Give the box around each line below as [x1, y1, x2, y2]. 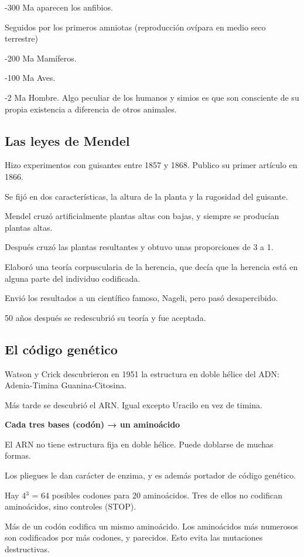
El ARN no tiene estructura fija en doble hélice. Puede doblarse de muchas [5, 438, 274, 450]
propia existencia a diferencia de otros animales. [5, 102, 177, 115]
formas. [5, 449, 31, 462]
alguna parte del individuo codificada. [5, 272, 141, 284]
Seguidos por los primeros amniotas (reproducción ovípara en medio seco [5, 20, 266, 33]
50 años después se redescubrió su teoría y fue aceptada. [5, 311, 206, 323]
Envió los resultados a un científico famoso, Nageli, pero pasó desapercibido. [5, 292, 278, 304]
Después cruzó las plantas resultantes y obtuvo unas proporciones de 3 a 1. [5, 241, 274, 253]
